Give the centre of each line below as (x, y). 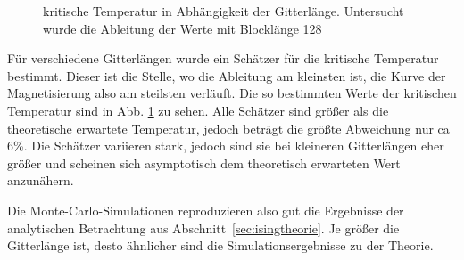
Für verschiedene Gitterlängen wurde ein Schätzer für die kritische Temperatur (223, 58)
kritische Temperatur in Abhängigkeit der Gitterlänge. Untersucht (224, 11)
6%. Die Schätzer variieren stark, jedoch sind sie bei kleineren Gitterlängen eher (226, 146)
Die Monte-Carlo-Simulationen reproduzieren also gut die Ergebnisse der (206, 210)
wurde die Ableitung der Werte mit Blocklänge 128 (182, 28)
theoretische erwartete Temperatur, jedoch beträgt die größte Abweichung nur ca (228, 128)
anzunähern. (41, 180)
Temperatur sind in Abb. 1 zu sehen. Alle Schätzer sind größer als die (198, 110)
